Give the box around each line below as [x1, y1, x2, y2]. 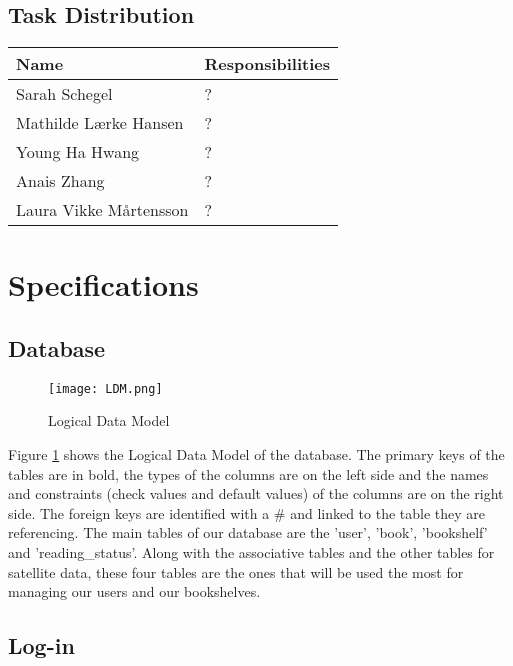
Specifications [8, 264, 199, 305]
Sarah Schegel [16, 82, 113, 106]
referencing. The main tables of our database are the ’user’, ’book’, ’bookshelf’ [8, 522, 488, 543]
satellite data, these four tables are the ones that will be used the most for [8, 561, 464, 582]
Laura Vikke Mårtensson [16, 198, 189, 222]
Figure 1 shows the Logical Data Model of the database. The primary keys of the [8, 444, 505, 465]
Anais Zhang [16, 169, 105, 193]
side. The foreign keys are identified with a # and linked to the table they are [8, 502, 486, 523]
